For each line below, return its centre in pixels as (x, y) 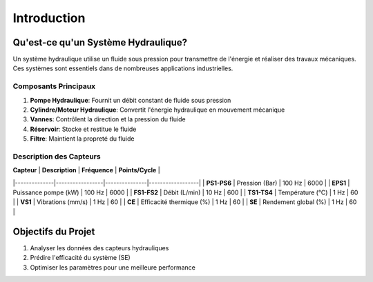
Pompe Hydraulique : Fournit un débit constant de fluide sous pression (131, 100)
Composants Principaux (54, 86)
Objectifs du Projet (54, 231)
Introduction (49, 18)
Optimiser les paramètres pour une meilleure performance (113, 267)
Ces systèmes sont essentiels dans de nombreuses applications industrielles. (123, 68)
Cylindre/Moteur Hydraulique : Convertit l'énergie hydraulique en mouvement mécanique (157, 110)
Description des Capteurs (57, 157)
